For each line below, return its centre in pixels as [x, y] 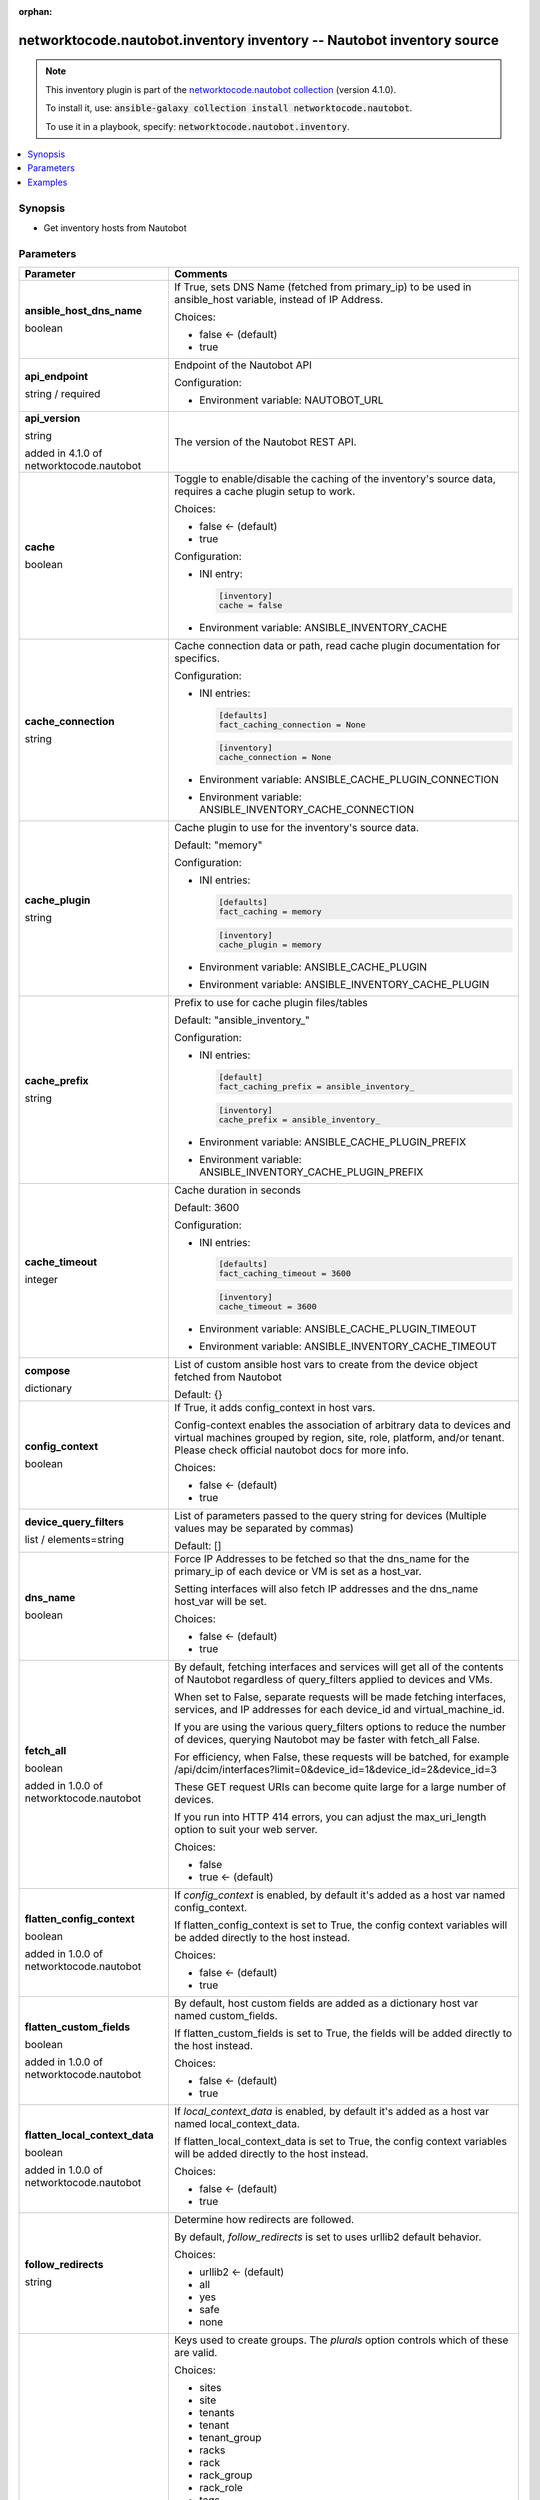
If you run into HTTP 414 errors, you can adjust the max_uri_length [330, 1817]
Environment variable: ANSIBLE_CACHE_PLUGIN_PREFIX [333, 1142]
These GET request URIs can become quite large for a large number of [340, 1787]
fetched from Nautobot [228, 1377]
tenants [217, 2413]
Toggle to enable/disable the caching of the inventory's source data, [335, 479]
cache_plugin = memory [270, 945]
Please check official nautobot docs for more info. [292, 1450]
